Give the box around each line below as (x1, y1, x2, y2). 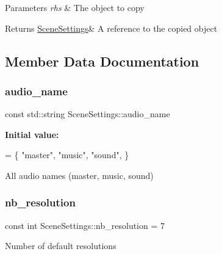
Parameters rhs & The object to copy (5, 1, 145, 13)
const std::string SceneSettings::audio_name (5, 107, 170, 120)
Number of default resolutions (5, 239, 116, 252)
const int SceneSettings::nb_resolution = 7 (5, 219, 165, 231)
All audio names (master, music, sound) (5, 169, 154, 181)
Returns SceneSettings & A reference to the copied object (5, 21, 218, 34)
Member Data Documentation (5, 51, 199, 70)
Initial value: (5, 128, 59, 140)
